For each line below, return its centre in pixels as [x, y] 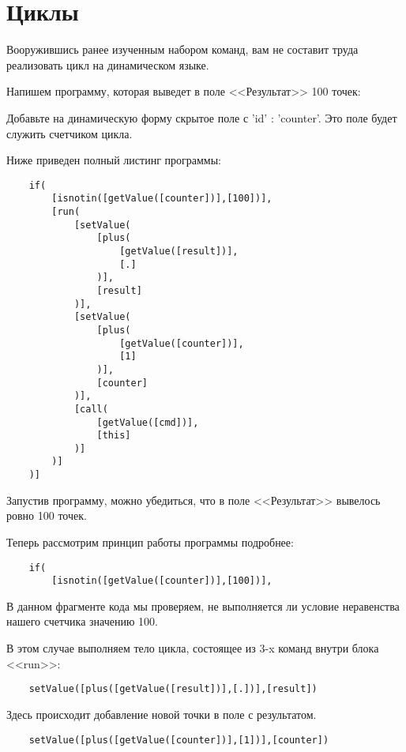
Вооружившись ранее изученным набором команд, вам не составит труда [182, 49]
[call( [91, 409]
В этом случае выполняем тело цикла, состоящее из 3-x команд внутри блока [193, 648]
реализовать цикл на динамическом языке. [108, 64]
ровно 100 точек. [47, 515]
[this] [114, 436]
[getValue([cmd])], [148, 422]
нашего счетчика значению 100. [82, 621]
